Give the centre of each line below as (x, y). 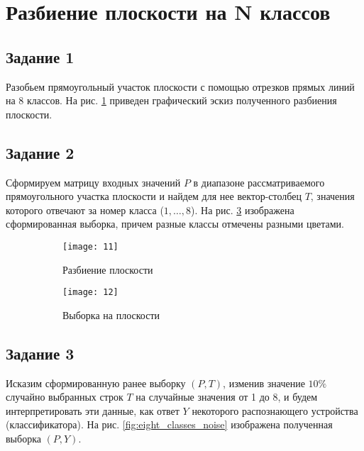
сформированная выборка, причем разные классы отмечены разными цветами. (175, 224)
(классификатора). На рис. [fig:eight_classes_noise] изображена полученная (169, 424)
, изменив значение (264, 383)
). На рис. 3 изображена (243, 210)
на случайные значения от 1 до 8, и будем (227, 397)
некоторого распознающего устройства (275, 410)
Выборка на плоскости (111, 314)
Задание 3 (40, 353)
